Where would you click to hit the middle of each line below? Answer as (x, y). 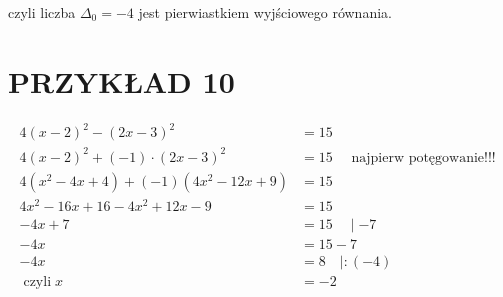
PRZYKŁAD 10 (121, 80)
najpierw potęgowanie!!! (423, 157)
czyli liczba (42, 12)
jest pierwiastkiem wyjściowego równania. (265, 12)
